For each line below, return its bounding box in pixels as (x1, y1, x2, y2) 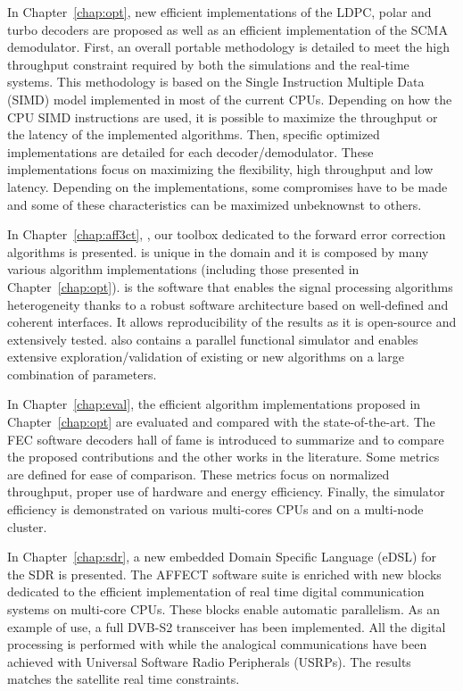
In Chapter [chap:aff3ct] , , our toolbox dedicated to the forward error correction (7, 225, 446, 244)
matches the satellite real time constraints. (7, 670, 240, 688)
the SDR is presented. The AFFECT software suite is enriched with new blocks (7, 564, 442, 583)
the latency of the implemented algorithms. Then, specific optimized (7, 125, 380, 144)
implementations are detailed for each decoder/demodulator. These (7, 142, 374, 161)
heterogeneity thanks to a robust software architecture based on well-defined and (7, 295, 449, 313)
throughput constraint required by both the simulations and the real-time (7, 54, 409, 73)
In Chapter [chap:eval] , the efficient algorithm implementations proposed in (7, 395, 421, 413)
